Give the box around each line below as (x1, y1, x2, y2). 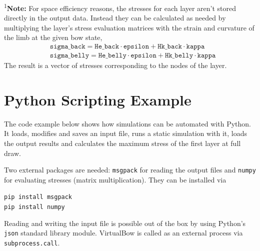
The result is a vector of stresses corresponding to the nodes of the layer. (4, 60, 227, 70)
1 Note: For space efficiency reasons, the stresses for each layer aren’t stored (4, 1, 236, 13)
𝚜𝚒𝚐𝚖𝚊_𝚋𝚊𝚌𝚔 (49, 43, 85, 50)
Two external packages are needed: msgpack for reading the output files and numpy (4, 164, 256, 175)
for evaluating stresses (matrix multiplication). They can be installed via (4, 174, 226, 184)
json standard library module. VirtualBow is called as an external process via (4, 227, 243, 238)
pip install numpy (4, 203, 65, 211)
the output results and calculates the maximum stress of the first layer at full (4, 138, 241, 148)
